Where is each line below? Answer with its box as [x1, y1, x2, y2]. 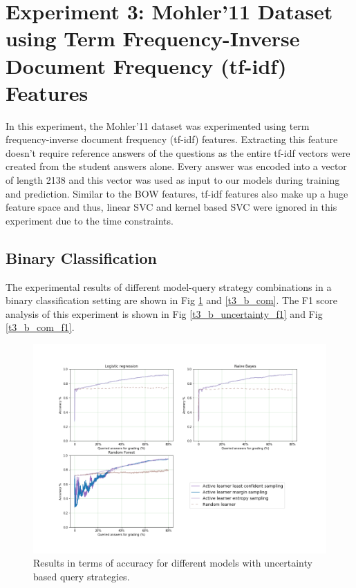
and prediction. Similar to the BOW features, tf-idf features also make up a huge [6, 186, 348, 200]
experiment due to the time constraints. [6, 213, 174, 227]
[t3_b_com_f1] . [6, 320, 75, 334]
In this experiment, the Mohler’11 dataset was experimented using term [6, 118, 310, 133]
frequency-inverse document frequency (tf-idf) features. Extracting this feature [6, 132, 338, 146]
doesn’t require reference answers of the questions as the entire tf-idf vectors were [6, 145, 350, 160]
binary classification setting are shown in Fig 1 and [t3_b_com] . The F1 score [6, 293, 338, 307]
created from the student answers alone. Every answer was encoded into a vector [6, 159, 347, 173]
